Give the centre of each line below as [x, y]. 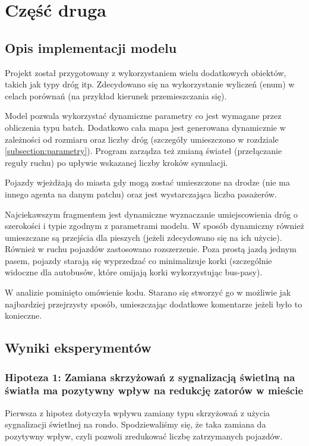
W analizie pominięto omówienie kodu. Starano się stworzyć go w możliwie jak [148, 292]
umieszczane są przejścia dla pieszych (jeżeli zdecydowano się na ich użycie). [144, 237]
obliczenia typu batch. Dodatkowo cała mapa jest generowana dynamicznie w [145, 127]
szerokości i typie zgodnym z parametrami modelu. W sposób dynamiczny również [154, 226]
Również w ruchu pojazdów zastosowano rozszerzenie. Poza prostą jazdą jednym [151, 249]
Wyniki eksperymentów [78, 348]
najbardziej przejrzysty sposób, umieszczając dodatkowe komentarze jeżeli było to [154, 304]
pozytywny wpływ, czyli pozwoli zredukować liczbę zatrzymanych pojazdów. [144, 436]
